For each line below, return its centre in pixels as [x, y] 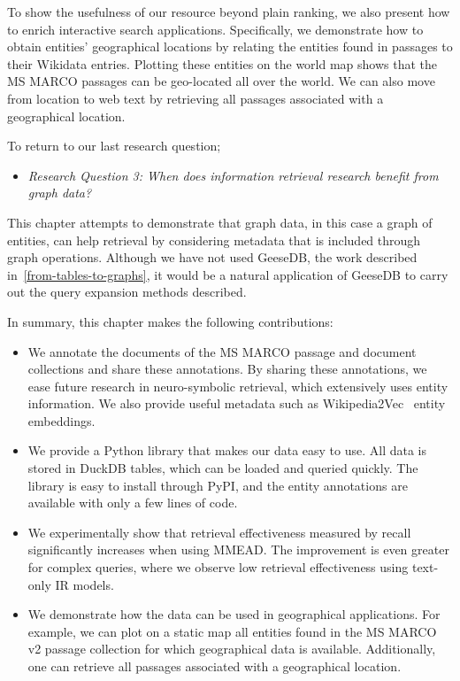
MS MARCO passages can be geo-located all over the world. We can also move [221, 81]
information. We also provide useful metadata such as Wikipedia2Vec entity [237, 403]
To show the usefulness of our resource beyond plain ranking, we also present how [229, 12]
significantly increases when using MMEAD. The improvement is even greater [238, 549]
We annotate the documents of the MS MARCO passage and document [222, 351]
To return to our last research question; [114, 146]
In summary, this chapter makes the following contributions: [170, 321]
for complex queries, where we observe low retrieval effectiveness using [218, 567]
